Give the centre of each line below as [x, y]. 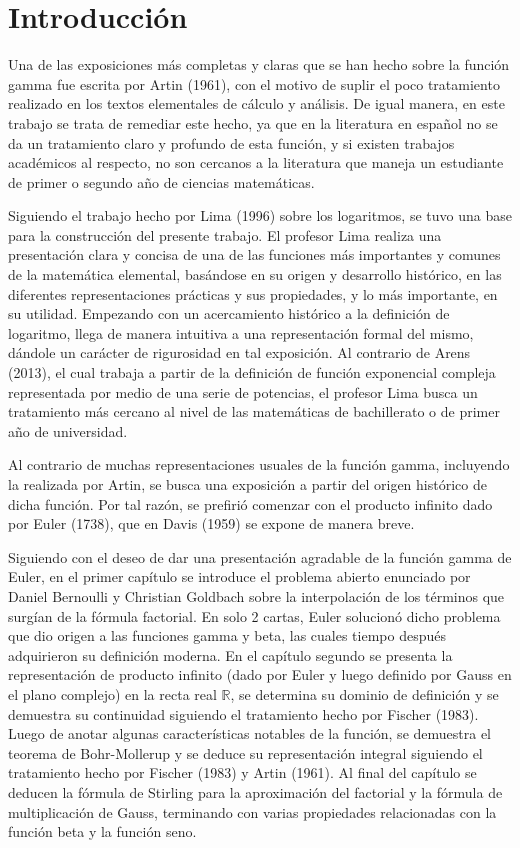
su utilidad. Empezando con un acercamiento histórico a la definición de [229, 313]
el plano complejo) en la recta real [112, 693]
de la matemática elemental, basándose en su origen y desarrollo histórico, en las [255, 274]
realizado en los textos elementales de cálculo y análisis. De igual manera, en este [256, 103]
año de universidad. [68, 430]
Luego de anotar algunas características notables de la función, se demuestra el [249, 733]
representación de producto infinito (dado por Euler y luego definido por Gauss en [260, 674]
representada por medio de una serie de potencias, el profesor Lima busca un [243, 391]
